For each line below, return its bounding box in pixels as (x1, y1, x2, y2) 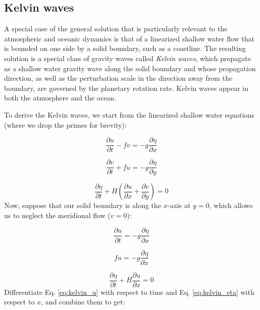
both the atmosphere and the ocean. (4, 92, 116, 103)
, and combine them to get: (41, 296, 125, 307)
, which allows (209, 200, 253, 211)
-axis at (167, 200, 191, 211)
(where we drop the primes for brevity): (4, 119, 127, 130)
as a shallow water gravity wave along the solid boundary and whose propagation (4, 63, 256, 73)
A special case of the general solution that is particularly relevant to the (4, 23, 228, 34)
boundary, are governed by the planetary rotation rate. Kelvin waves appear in (4, 82, 249, 93)
